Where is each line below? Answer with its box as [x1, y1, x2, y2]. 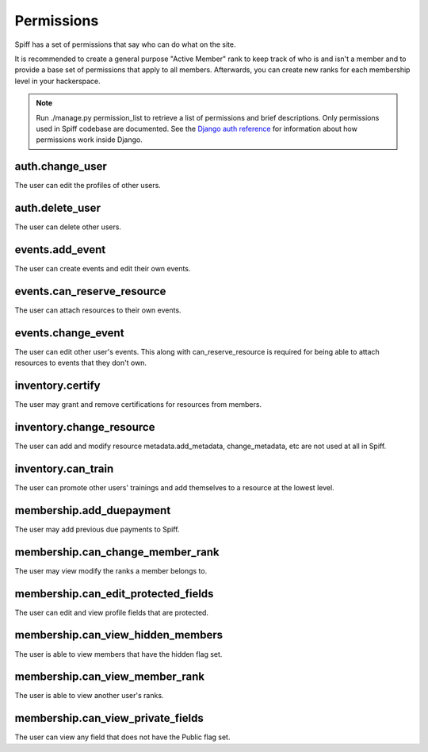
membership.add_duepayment [14, 504, 171, 517]
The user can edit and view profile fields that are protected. [14, 608, 209, 617]
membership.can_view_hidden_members [14, 628, 224, 642]
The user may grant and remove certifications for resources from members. [14, 400, 262, 409]
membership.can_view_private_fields [14, 712, 204, 725]
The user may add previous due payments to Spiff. [14, 524, 180, 534]
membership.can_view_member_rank [14, 670, 205, 684]
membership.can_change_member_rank [14, 545, 220, 558]
